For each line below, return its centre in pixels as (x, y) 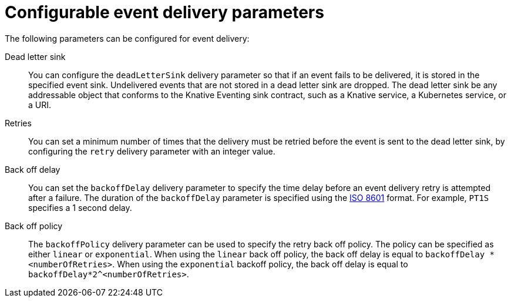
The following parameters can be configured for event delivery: (127, 38)
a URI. (40, 105)
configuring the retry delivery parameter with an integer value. (152, 151)
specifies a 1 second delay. (80, 207)
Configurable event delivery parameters (164, 12)
